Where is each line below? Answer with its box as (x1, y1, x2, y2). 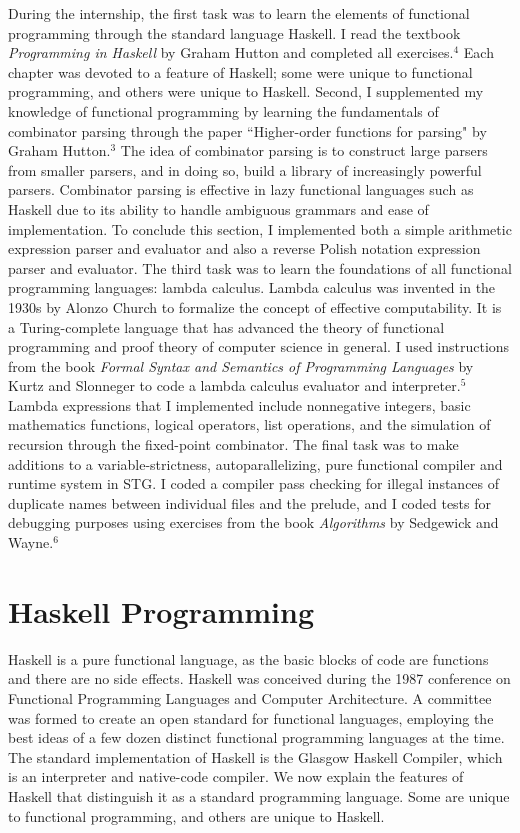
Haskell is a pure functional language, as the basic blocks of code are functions (8, 648, 489, 669)
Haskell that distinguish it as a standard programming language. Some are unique (8, 785, 510, 806)
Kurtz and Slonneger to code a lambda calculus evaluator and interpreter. (8, 375, 461, 396)
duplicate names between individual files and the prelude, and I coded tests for (8, 492, 492, 513)
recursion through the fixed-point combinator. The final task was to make (8, 434, 459, 455)
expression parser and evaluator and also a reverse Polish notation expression (8, 238, 481, 259)
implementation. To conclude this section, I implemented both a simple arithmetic (8, 218, 512, 239)
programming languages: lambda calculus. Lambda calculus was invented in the (8, 277, 496, 298)
